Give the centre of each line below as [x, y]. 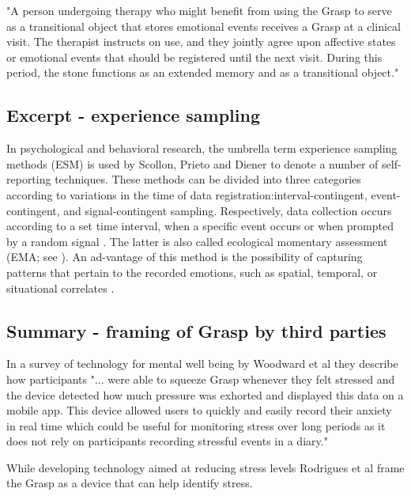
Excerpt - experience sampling [133, 115]
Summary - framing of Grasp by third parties [196, 330]
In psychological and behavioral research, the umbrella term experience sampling [202, 148]
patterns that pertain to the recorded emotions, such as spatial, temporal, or [192, 272]
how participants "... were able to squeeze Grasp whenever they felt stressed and [201, 379]
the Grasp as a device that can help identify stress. [130, 483]
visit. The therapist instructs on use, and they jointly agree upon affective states [201, 42]
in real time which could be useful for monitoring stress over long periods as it [196, 425]
